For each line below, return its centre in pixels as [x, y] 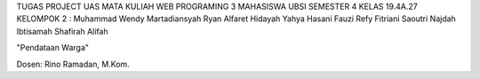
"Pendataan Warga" [52, 48]
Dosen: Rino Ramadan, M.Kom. [73, 64]
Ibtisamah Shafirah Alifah [62, 31]
